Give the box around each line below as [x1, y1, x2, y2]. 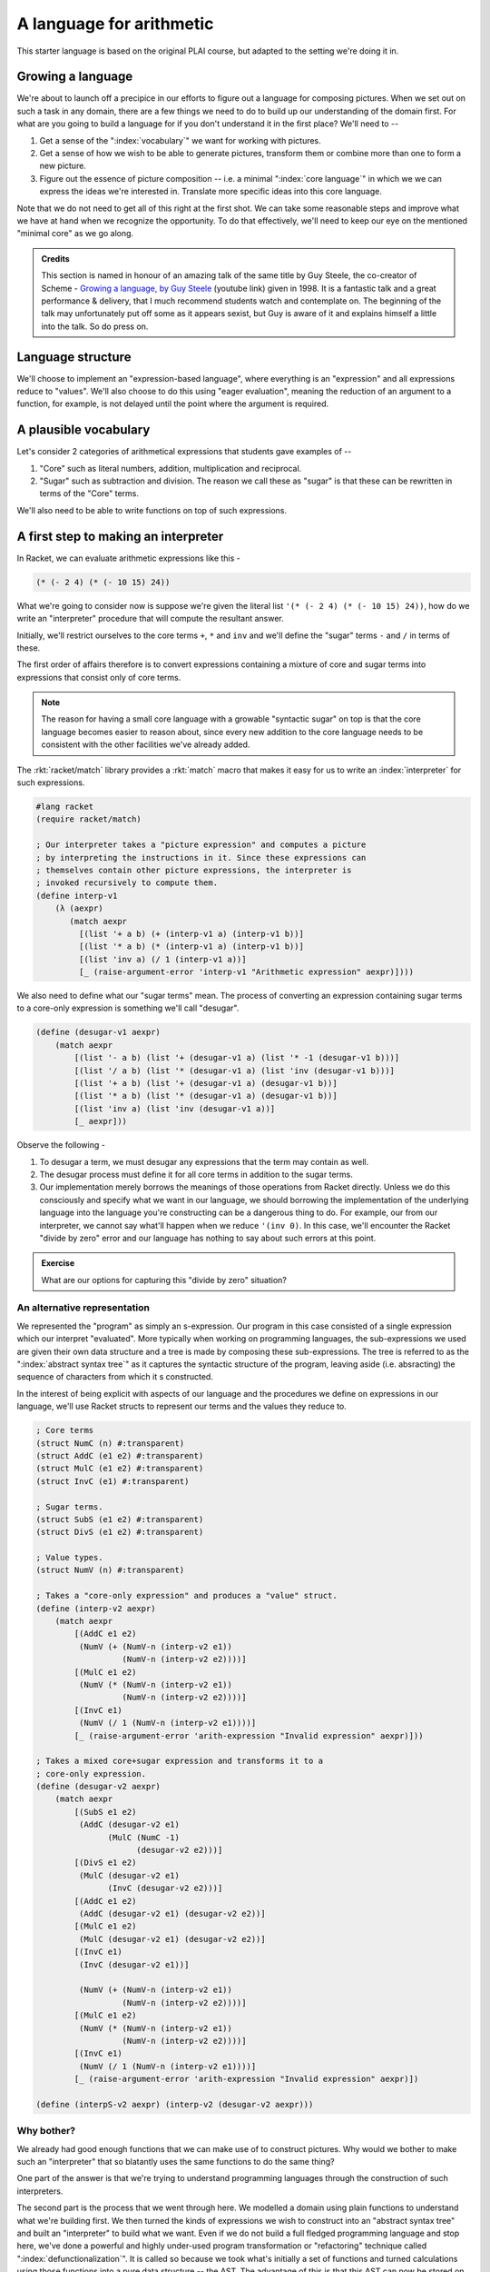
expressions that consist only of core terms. [16, 672, 181, 683]
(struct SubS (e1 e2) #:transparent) [35, 1514, 204, 1524]
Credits [41, 253, 70, 264]
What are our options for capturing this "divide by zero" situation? [41, 1274, 288, 1285]
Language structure [16, 349, 132, 364]
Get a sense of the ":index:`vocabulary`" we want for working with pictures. [39, 135, 321, 145]
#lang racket [35, 802, 94, 812]
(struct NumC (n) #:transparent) [35, 1438, 185, 1449]
